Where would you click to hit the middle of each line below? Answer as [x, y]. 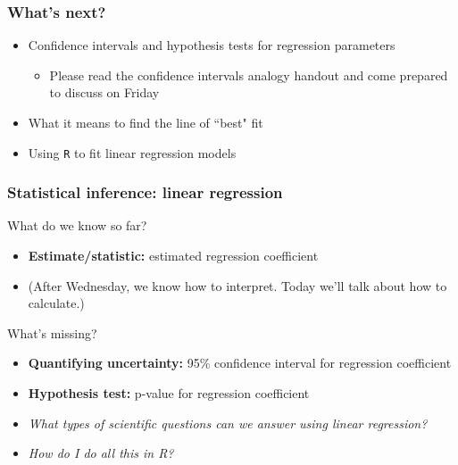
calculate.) [56, 303]
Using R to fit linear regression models [132, 152]
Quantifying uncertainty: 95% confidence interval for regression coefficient [240, 363]
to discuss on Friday [104, 92]
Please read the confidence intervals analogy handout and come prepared [249, 75]
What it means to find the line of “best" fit [146, 122]
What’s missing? [52, 332]
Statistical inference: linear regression [145, 192]
